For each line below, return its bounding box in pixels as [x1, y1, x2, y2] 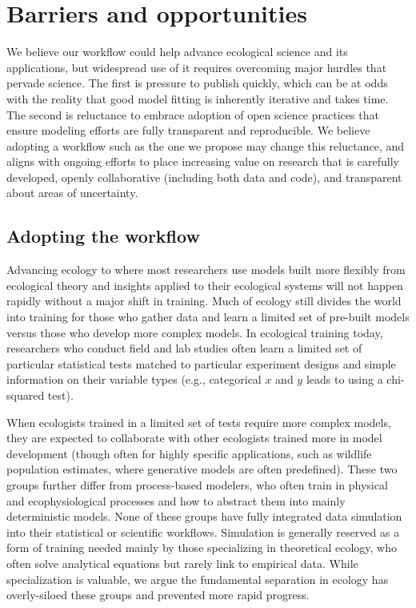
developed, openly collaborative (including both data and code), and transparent [6, 168, 402, 185]
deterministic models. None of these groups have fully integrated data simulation [6, 508, 402, 525]
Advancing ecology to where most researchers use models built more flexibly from [6, 261, 406, 278]
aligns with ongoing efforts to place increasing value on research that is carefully [6, 153, 399, 170]
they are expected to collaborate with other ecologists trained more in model [6, 429, 382, 446]
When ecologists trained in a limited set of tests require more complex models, [6, 413, 391, 430]
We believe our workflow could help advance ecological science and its [6, 43, 348, 60]
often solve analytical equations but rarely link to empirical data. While [6, 554, 358, 571]
